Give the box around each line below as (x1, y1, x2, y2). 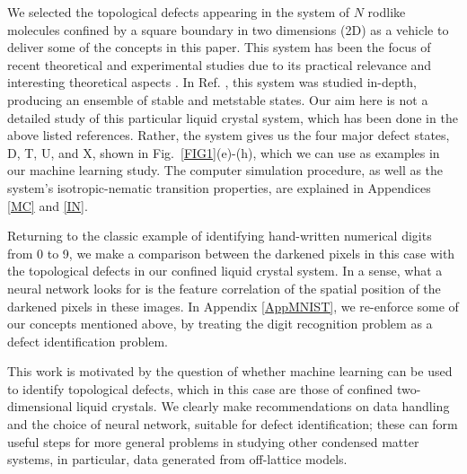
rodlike (367, 3, 406, 21)
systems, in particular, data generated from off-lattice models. (7, 450, 348, 469)
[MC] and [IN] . (7, 196, 88, 215)
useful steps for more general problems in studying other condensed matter (7, 432, 419, 451)
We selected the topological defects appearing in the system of (7, 3, 350, 21)
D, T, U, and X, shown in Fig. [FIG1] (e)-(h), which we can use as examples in (7, 143, 440, 162)
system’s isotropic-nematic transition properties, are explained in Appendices (7, 178, 431, 197)
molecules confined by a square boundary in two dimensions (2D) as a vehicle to (7, 20, 449, 39)
